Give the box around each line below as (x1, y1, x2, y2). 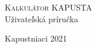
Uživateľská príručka (5, 12, 78, 25)
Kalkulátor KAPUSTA (5, 1, 92, 13)
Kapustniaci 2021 (5, 32, 67, 44)
